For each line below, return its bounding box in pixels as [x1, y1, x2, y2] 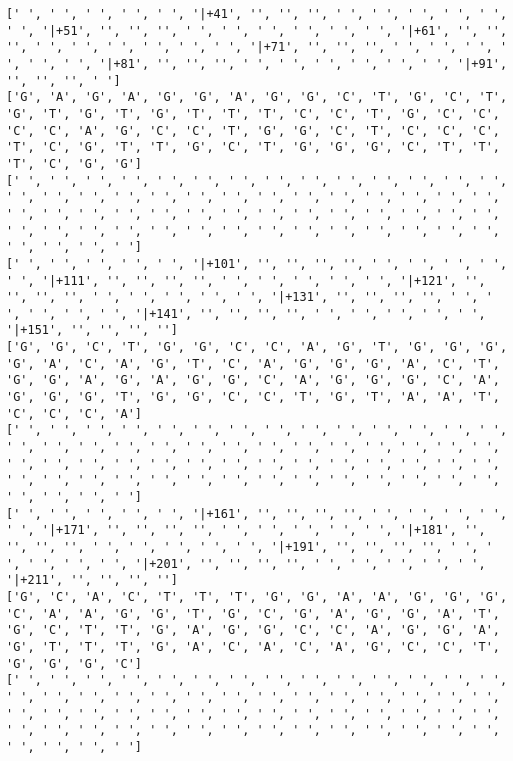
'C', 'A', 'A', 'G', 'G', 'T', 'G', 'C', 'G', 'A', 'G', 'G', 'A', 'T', [6, 606, 500, 621]
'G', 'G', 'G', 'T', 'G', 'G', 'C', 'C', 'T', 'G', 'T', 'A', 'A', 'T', [6, 390, 500, 405]
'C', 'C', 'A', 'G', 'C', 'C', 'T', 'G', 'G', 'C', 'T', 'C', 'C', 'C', [6, 123, 500, 138]
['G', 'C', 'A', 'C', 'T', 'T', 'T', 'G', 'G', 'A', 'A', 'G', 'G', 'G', [6, 589, 508, 604]
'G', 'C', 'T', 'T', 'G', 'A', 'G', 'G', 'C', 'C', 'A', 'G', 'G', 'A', [6, 623, 500, 638]
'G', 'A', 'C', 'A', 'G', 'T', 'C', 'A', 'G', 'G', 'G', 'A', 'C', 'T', [6, 356, 500, 371]
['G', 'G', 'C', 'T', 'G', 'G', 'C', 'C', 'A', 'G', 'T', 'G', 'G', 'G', [6, 340, 508, 355]
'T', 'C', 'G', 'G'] [6, 156, 143, 171]
